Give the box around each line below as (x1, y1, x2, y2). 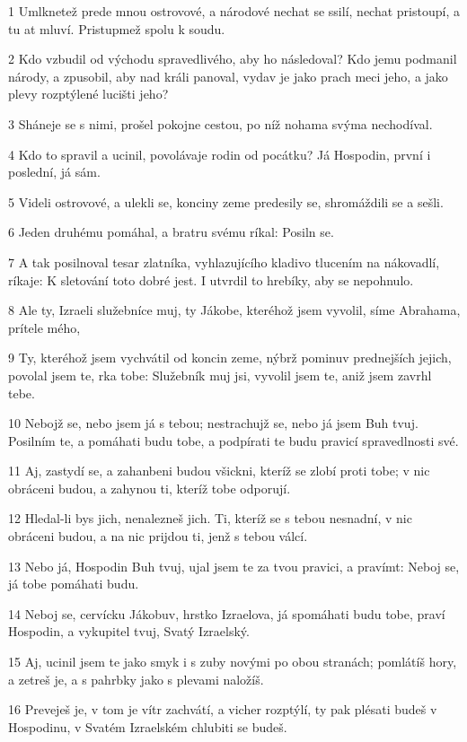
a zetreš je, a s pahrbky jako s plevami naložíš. (8, 669, 264, 688)
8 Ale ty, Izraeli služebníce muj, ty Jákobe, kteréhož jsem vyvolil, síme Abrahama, (8, 301, 461, 319)
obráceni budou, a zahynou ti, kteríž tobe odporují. (8, 478, 291, 497)
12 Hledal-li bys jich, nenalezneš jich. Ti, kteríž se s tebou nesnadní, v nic (8, 509, 412, 528)
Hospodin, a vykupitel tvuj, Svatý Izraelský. (8, 622, 250, 641)
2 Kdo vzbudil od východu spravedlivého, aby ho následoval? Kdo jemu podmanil (8, 49, 457, 68)
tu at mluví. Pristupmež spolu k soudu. (8, 19, 225, 38)
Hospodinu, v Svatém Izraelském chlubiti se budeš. (8, 717, 287, 736)
